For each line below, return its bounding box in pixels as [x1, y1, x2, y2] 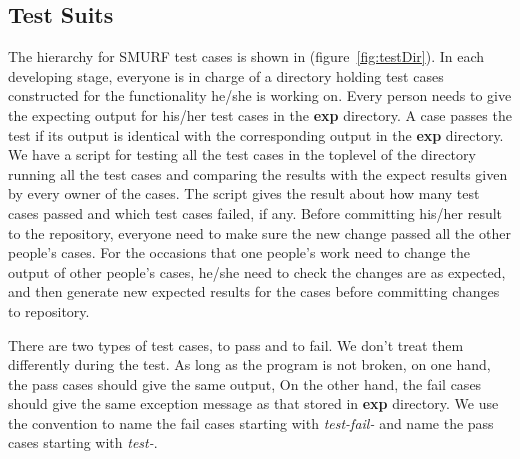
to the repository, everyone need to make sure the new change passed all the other [8, 222, 511, 243]
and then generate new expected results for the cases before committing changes [8, 281, 500, 302]
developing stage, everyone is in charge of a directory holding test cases [8, 65, 444, 86]
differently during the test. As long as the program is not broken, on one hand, [8, 354, 491, 375]
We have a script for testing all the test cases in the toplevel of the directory [8, 144, 476, 165]
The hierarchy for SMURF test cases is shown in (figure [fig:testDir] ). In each [8, 46, 485, 67]
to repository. [8, 300, 90, 321]
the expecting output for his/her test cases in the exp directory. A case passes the [8, 104, 512, 125]
